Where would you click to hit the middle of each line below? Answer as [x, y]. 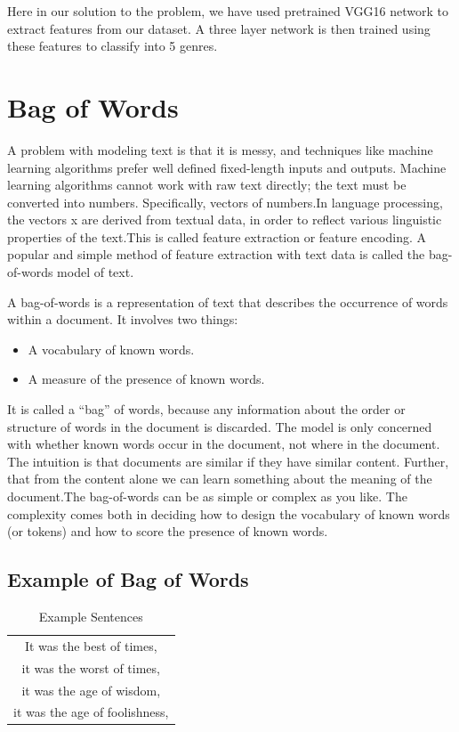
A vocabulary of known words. [111, 349]
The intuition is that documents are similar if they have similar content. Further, [228, 461]
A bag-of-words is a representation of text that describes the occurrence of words [228, 301]
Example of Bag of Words [128, 579]
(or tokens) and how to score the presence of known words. [168, 531]
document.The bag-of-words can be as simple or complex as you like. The [207, 496]
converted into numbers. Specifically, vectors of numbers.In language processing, [225, 202]
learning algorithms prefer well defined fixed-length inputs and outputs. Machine [227, 167]
